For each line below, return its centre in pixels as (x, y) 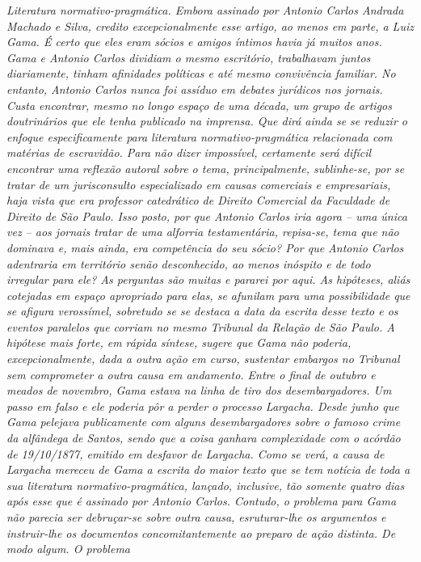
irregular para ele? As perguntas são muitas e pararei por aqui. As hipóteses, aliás (208, 279)
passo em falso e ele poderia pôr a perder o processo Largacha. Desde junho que (203, 406)
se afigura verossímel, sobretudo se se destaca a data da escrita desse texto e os (202, 311)
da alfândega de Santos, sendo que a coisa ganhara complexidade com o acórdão (204, 438)
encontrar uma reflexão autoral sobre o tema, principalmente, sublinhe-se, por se (206, 168)
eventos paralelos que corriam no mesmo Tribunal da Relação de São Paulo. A (201, 326)
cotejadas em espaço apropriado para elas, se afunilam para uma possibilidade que (208, 295)
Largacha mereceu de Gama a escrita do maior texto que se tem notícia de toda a (208, 469)
